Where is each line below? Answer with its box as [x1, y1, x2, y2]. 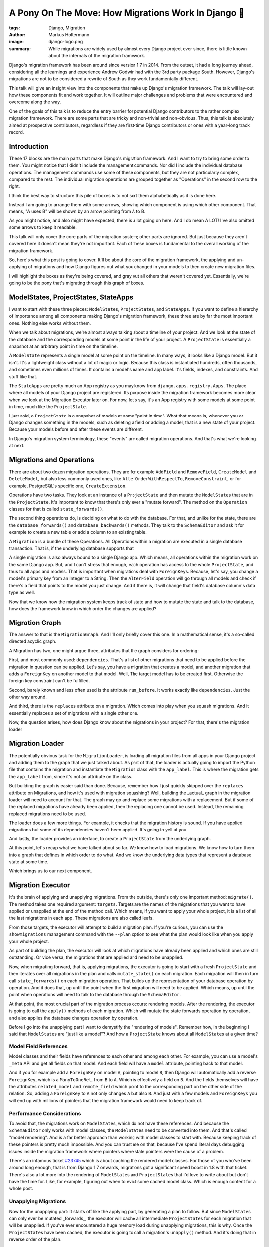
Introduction [9, 142, 49, 151]
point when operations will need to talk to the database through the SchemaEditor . [9, 992, 181, 998]
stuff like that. [9, 373, 37, 379]
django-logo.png [48, 39, 83, 45]
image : [9, 39, 24, 45]
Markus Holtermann [48, 31, 90, 37]
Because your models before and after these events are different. [9, 426, 143, 432]
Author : [9, 31, 26, 37]
